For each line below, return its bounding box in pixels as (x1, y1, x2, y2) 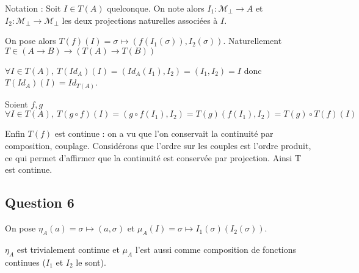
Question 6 (5, 193, 74, 212)
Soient (5, 97, 28, 110)
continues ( (5, 255, 46, 268)
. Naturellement (223, 34, 282, 47)
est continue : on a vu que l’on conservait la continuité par (54, 127, 274, 140)
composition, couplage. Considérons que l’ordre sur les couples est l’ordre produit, (5, 139, 311, 152)
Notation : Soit (5, 2, 61, 14)
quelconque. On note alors (107, 2, 205, 14)
